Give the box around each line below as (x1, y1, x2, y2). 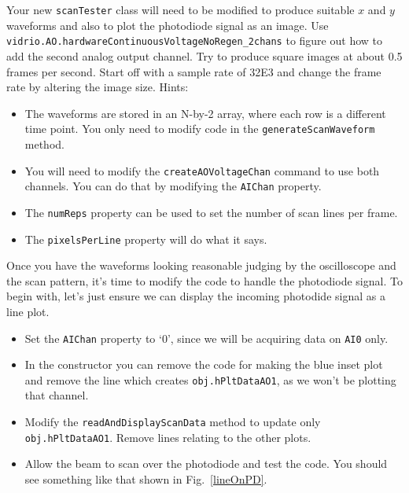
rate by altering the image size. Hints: (6, 79, 189, 95)
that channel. (24, 387, 89, 403)
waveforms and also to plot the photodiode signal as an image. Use (6, 17, 329, 33)
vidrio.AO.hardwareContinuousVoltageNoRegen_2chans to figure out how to (6, 32, 382, 49)
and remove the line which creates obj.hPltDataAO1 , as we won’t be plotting (24, 371, 396, 388)
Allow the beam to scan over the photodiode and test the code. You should (24, 455, 388, 472)
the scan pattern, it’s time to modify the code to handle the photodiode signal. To (6, 272, 403, 289)
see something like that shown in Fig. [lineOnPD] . (24, 470, 267, 487)
